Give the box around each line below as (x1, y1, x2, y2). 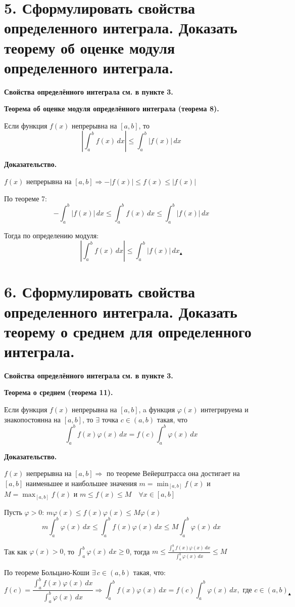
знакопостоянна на (4, 414, 61, 424)
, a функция (138, 404, 175, 415)
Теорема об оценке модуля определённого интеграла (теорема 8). (4, 103, 219, 114)
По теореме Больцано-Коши (4, 567, 90, 578)
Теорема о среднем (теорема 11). (4, 387, 113, 398)
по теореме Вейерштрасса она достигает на (106, 468, 240, 479)
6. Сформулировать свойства (4, 281, 195, 302)
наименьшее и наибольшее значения (25, 478, 137, 488)
